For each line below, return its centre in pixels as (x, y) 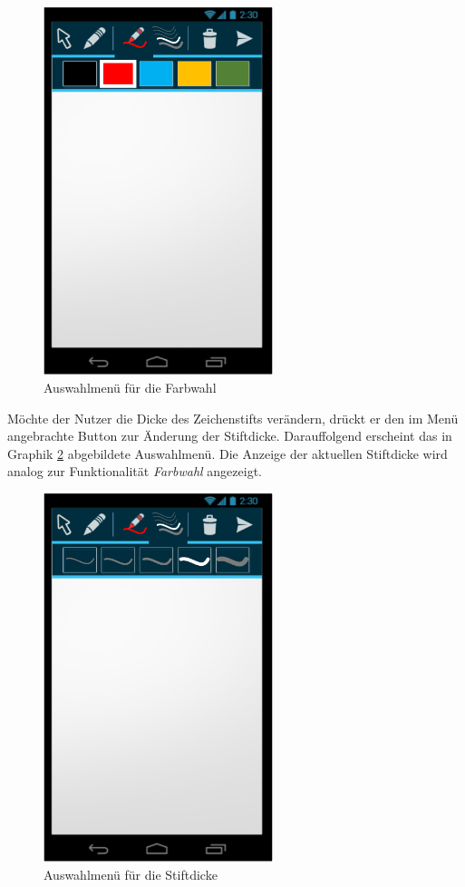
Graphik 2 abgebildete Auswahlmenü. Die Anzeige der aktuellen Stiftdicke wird (228, 453)
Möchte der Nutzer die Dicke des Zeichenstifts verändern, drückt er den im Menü (233, 418)
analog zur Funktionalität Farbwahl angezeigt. (135, 471)
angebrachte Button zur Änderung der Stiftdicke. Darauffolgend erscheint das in (230, 436)
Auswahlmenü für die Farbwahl (130, 388)
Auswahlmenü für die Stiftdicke (131, 874)
